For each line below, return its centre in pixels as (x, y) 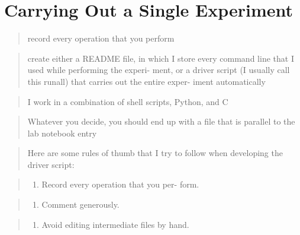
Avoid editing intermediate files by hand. (115, 224)
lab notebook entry (62, 133)
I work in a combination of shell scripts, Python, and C (128, 101)
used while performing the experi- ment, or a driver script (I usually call (159, 70)
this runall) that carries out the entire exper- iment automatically (146, 81)
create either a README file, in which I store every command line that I (161, 58)
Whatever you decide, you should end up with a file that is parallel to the (161, 121)
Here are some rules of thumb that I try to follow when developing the (155, 153)
